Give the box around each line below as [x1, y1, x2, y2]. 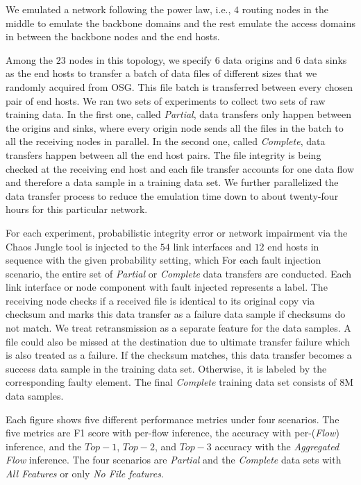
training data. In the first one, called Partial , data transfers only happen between [6, 107, 352, 121]
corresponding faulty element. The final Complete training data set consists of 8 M [6, 375, 354, 389]
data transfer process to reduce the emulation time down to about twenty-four [6, 188, 339, 203]
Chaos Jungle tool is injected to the [6, 239, 158, 253]
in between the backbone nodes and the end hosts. [6, 29, 220, 44]
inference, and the [6, 439, 82, 453]
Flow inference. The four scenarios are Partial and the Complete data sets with [6, 452, 342, 467]
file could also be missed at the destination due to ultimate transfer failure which [6, 334, 350, 348]
